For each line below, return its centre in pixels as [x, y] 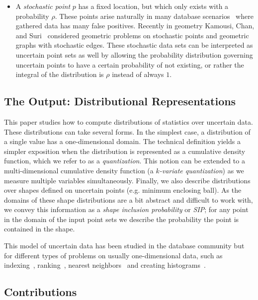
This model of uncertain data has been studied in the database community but [124, 246]
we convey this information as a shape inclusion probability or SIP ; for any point [126, 209]
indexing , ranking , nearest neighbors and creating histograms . [105, 265]
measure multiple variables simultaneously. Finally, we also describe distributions [127, 180]
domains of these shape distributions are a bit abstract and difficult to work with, [129, 199]
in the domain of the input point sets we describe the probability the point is [122, 219]
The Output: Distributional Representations [120, 101]
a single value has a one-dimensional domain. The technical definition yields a [122, 141]
